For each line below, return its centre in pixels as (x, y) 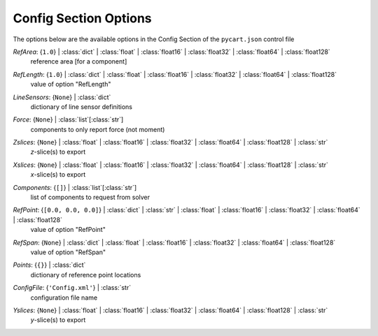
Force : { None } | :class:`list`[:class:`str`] (68, 119)
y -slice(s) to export (58, 320)
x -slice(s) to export (58, 175)
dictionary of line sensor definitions (82, 107)
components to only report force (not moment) (98, 129)
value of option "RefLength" (71, 85)
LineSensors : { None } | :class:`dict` (62, 97)
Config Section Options (82, 18)
